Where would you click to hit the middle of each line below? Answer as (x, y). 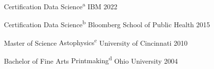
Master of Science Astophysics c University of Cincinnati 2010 (96, 42)
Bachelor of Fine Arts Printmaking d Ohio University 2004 (91, 60)
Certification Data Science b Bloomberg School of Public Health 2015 (107, 24)
